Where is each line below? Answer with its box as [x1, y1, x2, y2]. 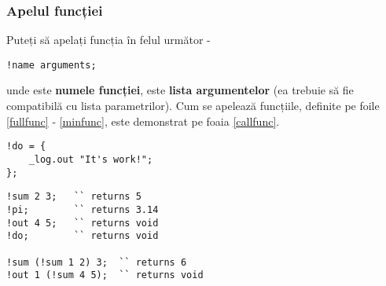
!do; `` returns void [6, 230, 159, 242]
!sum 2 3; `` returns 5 [6, 191, 142, 203]
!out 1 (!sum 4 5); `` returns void [6, 269, 204, 281]
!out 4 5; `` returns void [6, 217, 159, 229]
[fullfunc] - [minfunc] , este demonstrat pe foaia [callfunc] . [6, 112, 280, 129]
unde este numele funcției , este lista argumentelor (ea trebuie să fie [6, 82, 354, 98]
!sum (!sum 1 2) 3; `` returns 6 [6, 256, 187, 268]
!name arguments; [6, 59, 97, 71]
